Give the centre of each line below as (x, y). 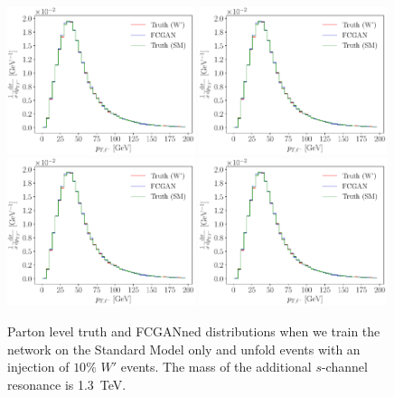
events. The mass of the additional (216, 367)
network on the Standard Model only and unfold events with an (184, 349)
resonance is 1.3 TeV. (67, 384)
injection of (38, 367)
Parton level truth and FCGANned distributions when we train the (194, 331)
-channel (344, 367)
